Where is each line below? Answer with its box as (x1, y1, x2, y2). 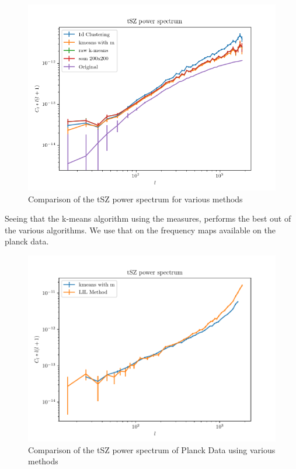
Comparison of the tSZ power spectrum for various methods (28, 192, 243, 205)
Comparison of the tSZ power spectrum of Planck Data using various (28, 443, 276, 456)
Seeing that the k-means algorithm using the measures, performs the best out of (5, 212, 291, 225)
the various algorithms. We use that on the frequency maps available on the (5, 223, 276, 236)
